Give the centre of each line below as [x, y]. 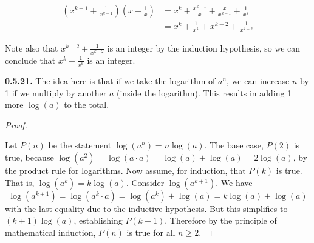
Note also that [32, 48]
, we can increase [258, 81]
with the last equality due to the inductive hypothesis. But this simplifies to [146, 208]
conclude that [30, 60]
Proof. [16, 125]
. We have [234, 182]
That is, [20, 182]
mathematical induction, [50, 232]
